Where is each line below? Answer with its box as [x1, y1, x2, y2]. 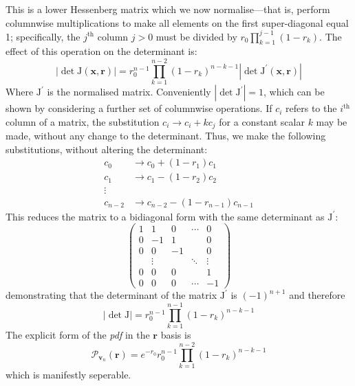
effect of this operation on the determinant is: [6, 44, 197, 58]
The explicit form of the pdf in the [6, 328, 150, 342]
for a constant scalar [219, 114, 305, 128]
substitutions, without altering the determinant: [6, 141, 208, 156]
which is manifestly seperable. [6, 367, 131, 381]
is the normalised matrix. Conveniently [47, 84, 211, 99]
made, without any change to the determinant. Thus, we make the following [6, 128, 326, 143]
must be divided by [155, 29, 237, 43]
